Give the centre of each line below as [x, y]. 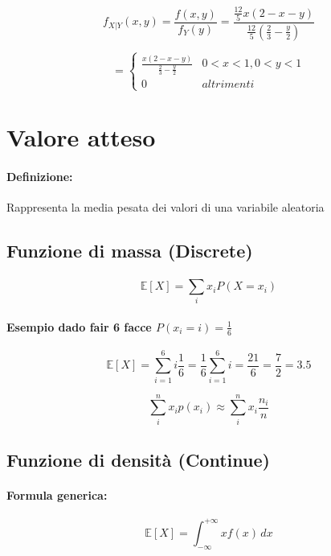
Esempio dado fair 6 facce [79, 326]
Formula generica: [57, 495]
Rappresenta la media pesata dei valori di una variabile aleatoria [165, 207]
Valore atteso [81, 137]
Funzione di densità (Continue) [138, 460]
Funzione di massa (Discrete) [130, 251]
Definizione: [40, 177]
